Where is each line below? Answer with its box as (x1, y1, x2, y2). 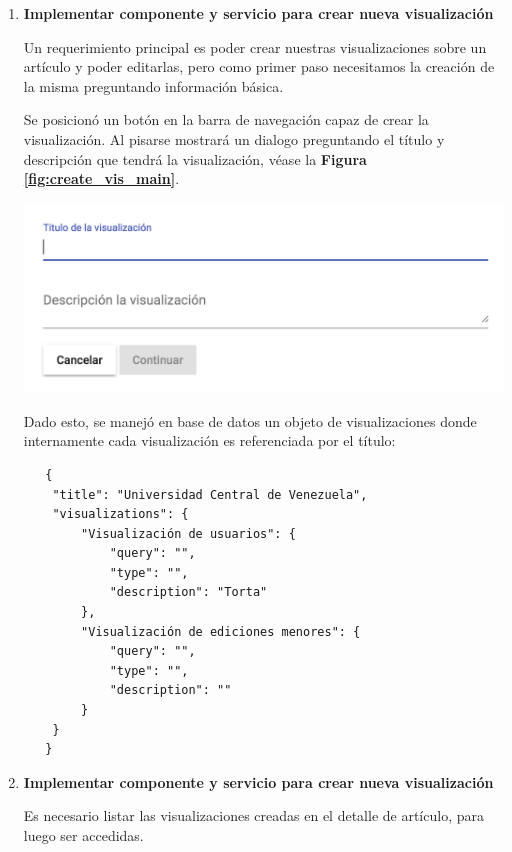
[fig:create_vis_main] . (23, 168, 180, 189)
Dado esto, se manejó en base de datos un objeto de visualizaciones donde (23, 410, 477, 431)
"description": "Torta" (109, 585, 268, 600)
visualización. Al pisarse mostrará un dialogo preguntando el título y (23, 128, 445, 149)
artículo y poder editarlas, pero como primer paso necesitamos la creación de (23, 56, 495, 77)
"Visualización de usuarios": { (81, 526, 296, 541)
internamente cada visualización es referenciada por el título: (23, 430, 396, 451)
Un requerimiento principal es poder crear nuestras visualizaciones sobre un (23, 36, 487, 57)
